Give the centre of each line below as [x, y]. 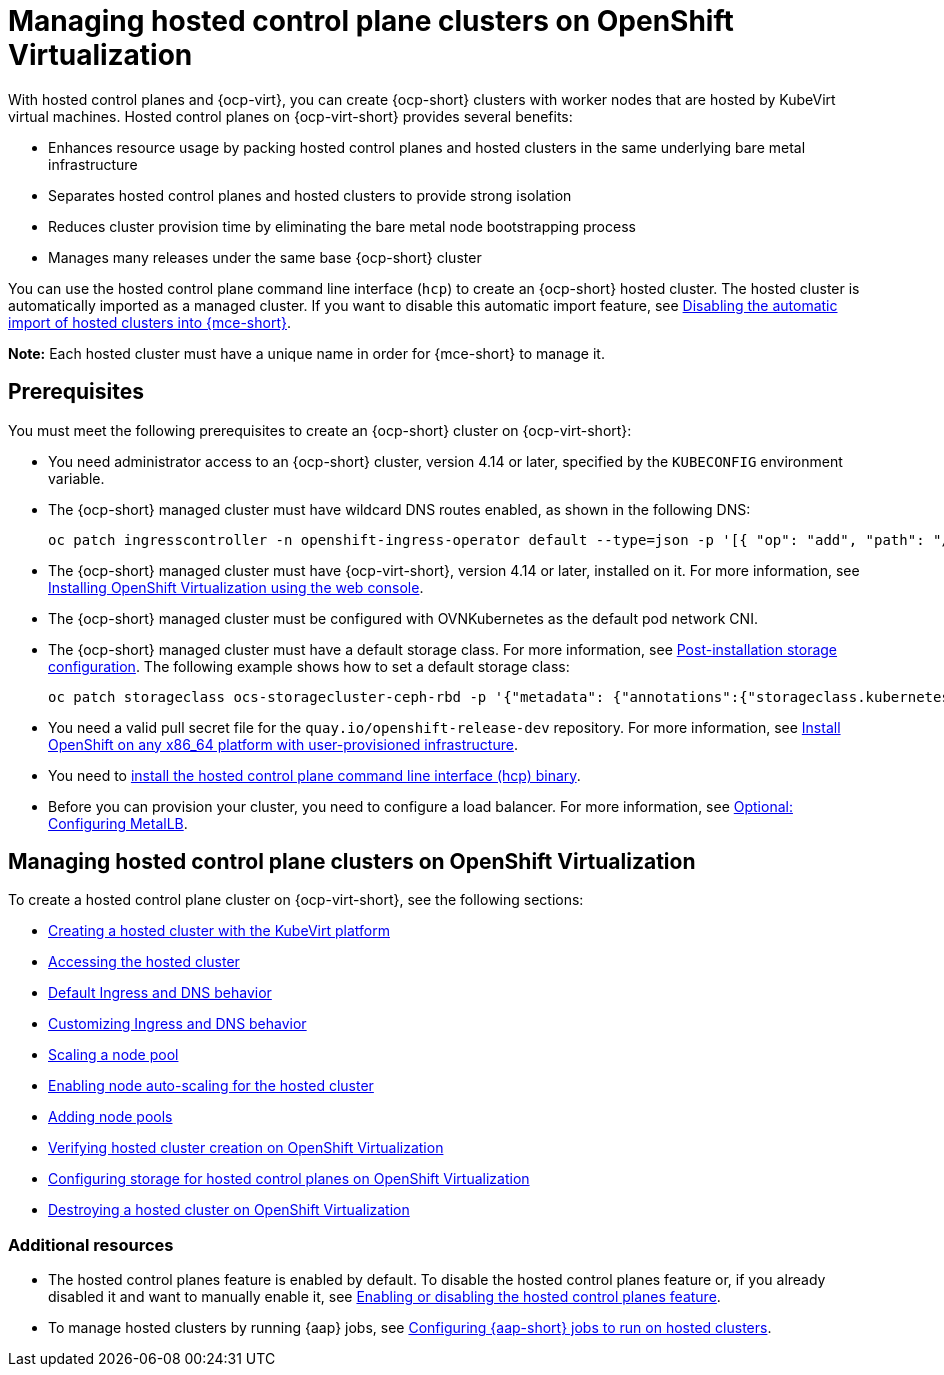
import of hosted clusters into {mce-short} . [149, 322]
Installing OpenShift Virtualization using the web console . [236, 587]
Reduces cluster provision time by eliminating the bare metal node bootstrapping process [342, 226]
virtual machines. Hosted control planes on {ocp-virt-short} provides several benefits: [290, 116]
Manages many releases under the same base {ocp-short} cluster [265, 257]
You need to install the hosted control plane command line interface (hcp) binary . [314, 775]
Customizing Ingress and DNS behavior [177, 1024]
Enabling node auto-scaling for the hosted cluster [211, 1086]
